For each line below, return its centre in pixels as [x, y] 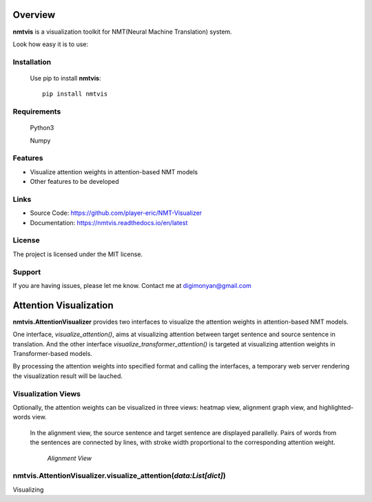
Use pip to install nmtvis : [65, 78]
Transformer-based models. [53, 354]
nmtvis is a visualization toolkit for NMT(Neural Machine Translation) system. [122, 32]
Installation [32, 62]
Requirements [37, 112]
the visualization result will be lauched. [68, 376]
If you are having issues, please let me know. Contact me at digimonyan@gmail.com [132, 285]
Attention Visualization [63, 305]
